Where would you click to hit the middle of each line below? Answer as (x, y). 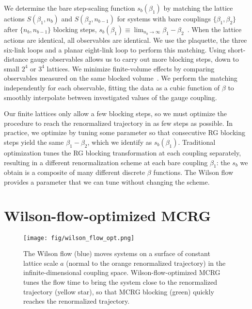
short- (237, 49)
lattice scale (41, 263)
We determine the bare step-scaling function (70, 8)
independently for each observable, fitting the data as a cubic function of (112, 87)
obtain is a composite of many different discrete (75, 172)
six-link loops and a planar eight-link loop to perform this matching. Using (115, 49)
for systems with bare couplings (164, 18)
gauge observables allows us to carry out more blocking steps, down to (134, 59)
